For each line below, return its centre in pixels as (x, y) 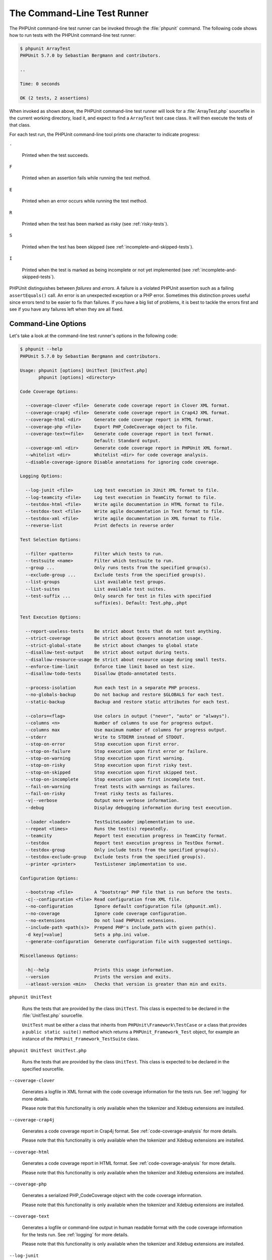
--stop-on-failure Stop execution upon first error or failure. (117, 751)
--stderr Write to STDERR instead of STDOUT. (105, 737)
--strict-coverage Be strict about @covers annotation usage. (114, 638)
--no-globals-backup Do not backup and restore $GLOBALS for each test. (125, 695)
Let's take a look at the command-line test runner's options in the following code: (94, 336)
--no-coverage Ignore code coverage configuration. (106, 913)
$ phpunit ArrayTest (45, 48)
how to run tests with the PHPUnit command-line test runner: (73, 35)
